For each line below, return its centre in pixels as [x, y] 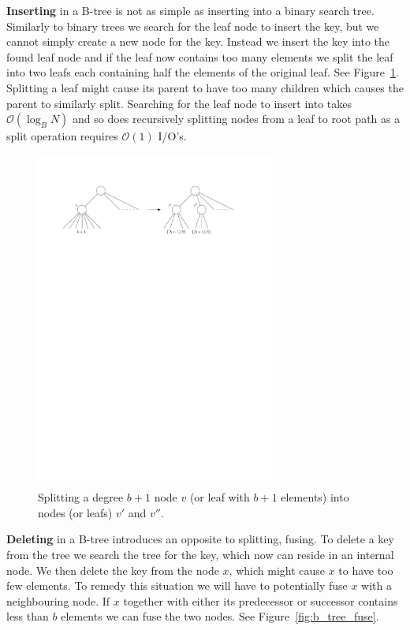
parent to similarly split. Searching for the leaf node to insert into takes [179, 103]
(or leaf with [220, 497]
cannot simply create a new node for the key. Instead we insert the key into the [198, 41]
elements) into [315, 497]
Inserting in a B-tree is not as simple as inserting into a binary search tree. [190, 10]
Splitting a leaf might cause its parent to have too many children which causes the [205, 87]
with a [376, 585]
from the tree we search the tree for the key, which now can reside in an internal [200, 555]
